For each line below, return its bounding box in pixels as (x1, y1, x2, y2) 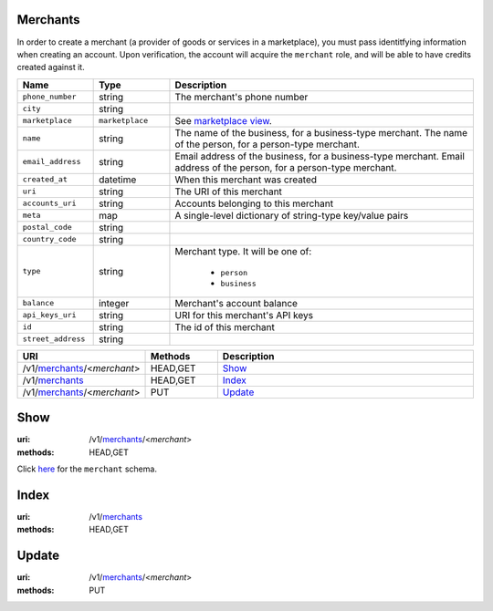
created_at (22, 174, 68, 184)
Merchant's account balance (174, 296, 299, 309)
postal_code (22, 223, 72, 233)
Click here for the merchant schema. (16, 463, 157, 474)
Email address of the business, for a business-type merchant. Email (174, 150, 466, 162)
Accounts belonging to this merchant (174, 197, 333, 210)
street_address (22, 334, 86, 344)
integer (99, 296, 130, 309)
